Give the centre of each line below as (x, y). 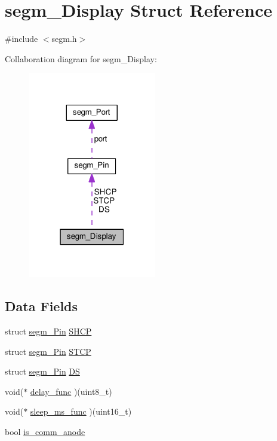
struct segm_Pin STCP (48, 351)
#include (21, 39)
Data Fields (41, 306)
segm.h (64, 39)
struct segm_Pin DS (42, 371)
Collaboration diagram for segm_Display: (81, 58)
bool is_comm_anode (45, 432)
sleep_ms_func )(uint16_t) (81, 411)
